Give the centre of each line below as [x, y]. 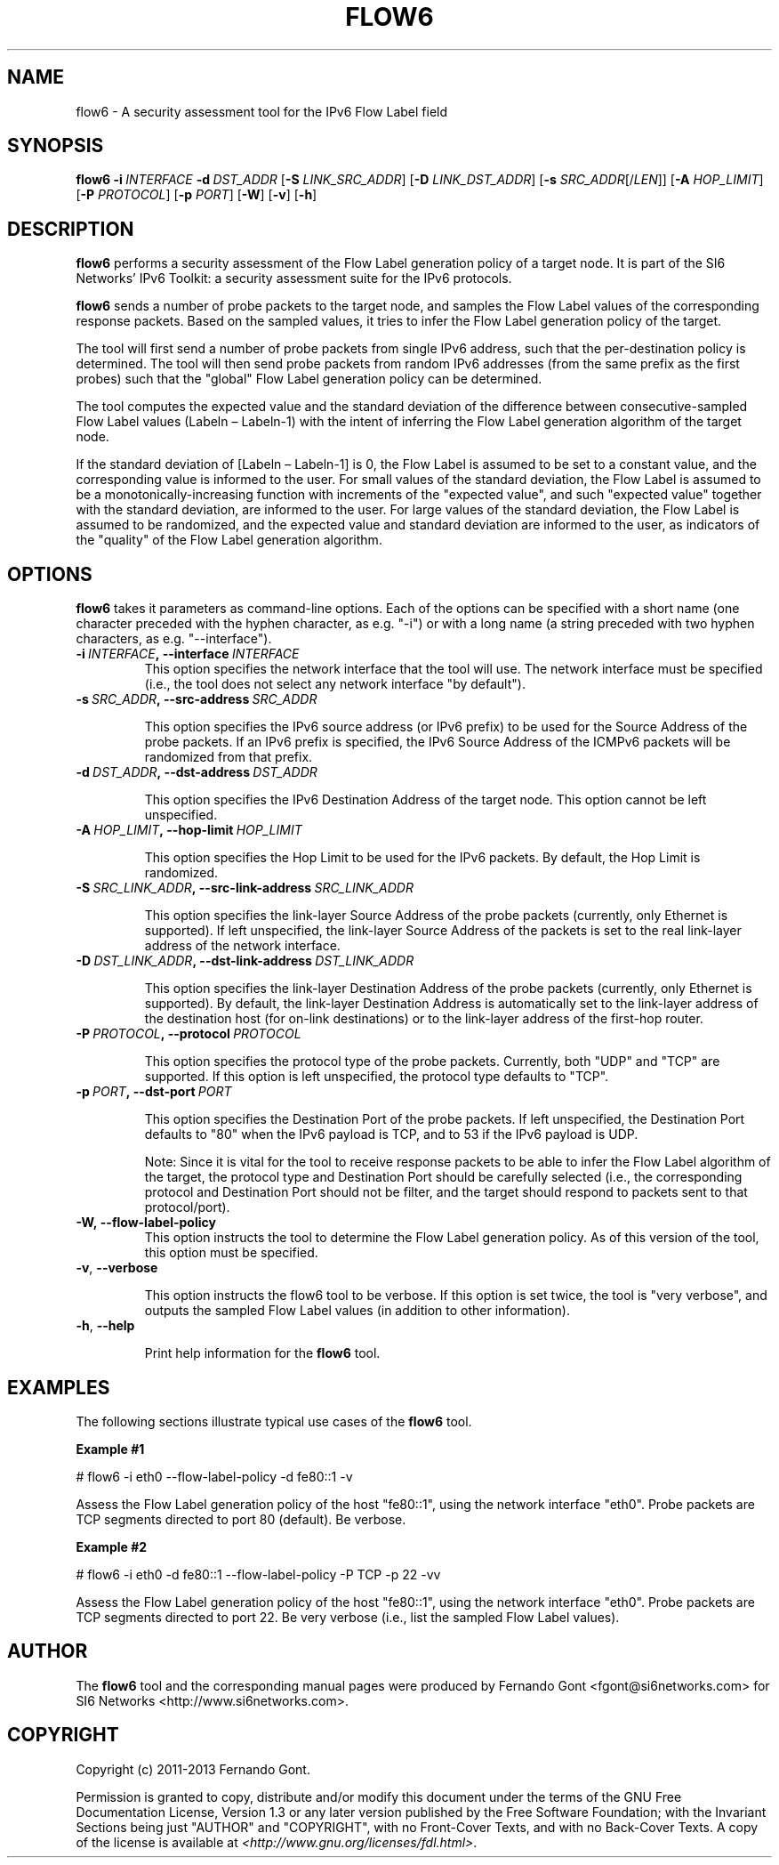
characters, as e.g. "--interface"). [174, 639]
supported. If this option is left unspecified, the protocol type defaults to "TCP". [377, 1077]
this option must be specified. [231, 1253]
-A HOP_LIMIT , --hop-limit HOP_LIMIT [189, 830]
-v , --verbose [117, 1268]
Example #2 [112, 1546]
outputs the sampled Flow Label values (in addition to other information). [357, 1311]
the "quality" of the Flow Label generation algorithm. [229, 540]
